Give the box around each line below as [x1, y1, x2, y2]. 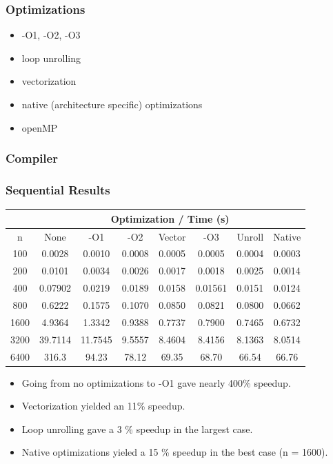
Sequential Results [6, 181, 110, 198]
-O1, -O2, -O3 [21, 28, 81, 42]
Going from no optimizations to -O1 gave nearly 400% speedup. [21, 375, 291, 390]
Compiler [6, 150, 58, 167]
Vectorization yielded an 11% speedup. [21, 399, 185, 413]
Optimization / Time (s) [110, 211, 230, 225]
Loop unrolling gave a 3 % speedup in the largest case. [21, 421, 253, 436]
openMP [21, 120, 58, 134]
